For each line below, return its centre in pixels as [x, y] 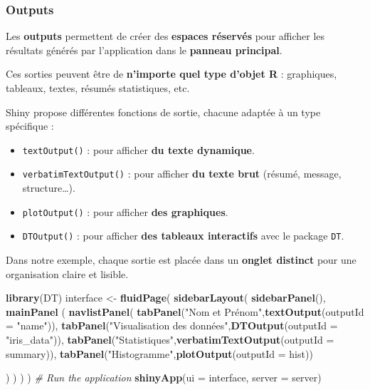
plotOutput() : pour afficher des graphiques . [125, 211]
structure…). [49, 188]
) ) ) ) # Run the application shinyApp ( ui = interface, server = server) [164, 378]
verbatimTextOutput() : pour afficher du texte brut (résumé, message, [182, 174]
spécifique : [30, 126]
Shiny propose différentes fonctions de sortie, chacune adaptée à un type [163, 112]
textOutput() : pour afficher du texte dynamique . [138, 149]
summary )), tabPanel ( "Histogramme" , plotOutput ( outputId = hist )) [159, 353]
